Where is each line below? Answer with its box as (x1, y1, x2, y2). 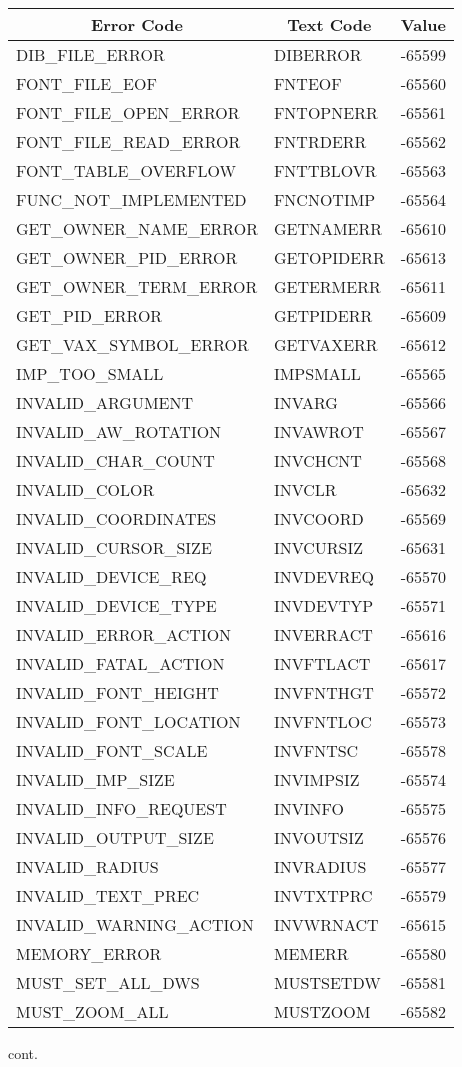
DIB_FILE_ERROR (16, 43, 165, 66)
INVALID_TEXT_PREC (16, 884, 200, 907)
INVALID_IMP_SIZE (16, 768, 175, 791)
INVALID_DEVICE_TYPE (16, 594, 217, 617)
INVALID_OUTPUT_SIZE (16, 826, 214, 849)
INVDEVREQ (273, 565, 374, 588)
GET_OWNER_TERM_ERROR (16, 275, 258, 298)
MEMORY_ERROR (16, 942, 162, 965)
